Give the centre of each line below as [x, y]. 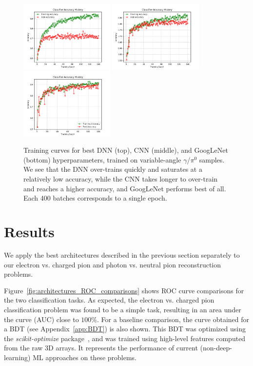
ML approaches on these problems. [85, 357]
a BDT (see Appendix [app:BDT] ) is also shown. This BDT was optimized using [125, 329]
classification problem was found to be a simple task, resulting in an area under [123, 309]
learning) [17, 357]
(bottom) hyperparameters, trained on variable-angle [102, 159]
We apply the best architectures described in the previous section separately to [122, 254]
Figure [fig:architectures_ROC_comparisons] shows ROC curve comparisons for [124, 290]
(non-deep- [216, 348]
